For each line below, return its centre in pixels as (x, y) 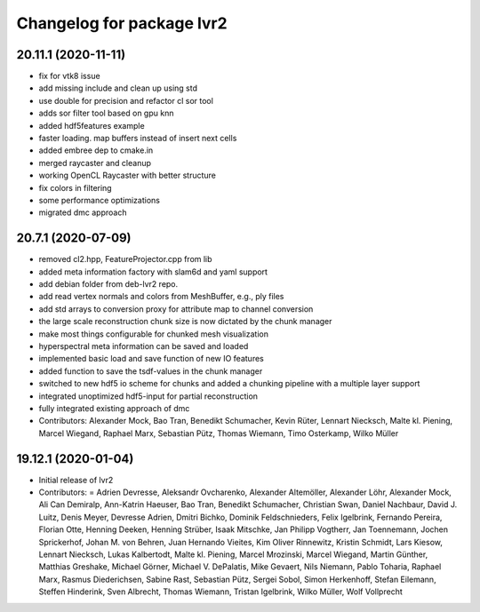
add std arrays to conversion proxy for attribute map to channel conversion (176, 309)
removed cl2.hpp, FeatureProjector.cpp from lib (125, 259)
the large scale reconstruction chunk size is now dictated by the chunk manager (185, 322)
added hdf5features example (92, 125)
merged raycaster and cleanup (95, 163)
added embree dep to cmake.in (96, 150)
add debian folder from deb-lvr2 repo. (108, 284)
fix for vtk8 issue (70, 76)
